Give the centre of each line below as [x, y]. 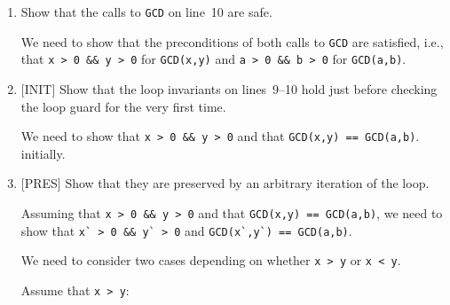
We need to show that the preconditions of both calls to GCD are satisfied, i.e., [232, 41]
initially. [43, 153]
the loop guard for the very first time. [123, 106]
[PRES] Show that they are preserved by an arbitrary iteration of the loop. [225, 183]
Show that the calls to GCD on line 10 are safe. [146, 12]
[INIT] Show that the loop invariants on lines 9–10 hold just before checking [229, 88]
